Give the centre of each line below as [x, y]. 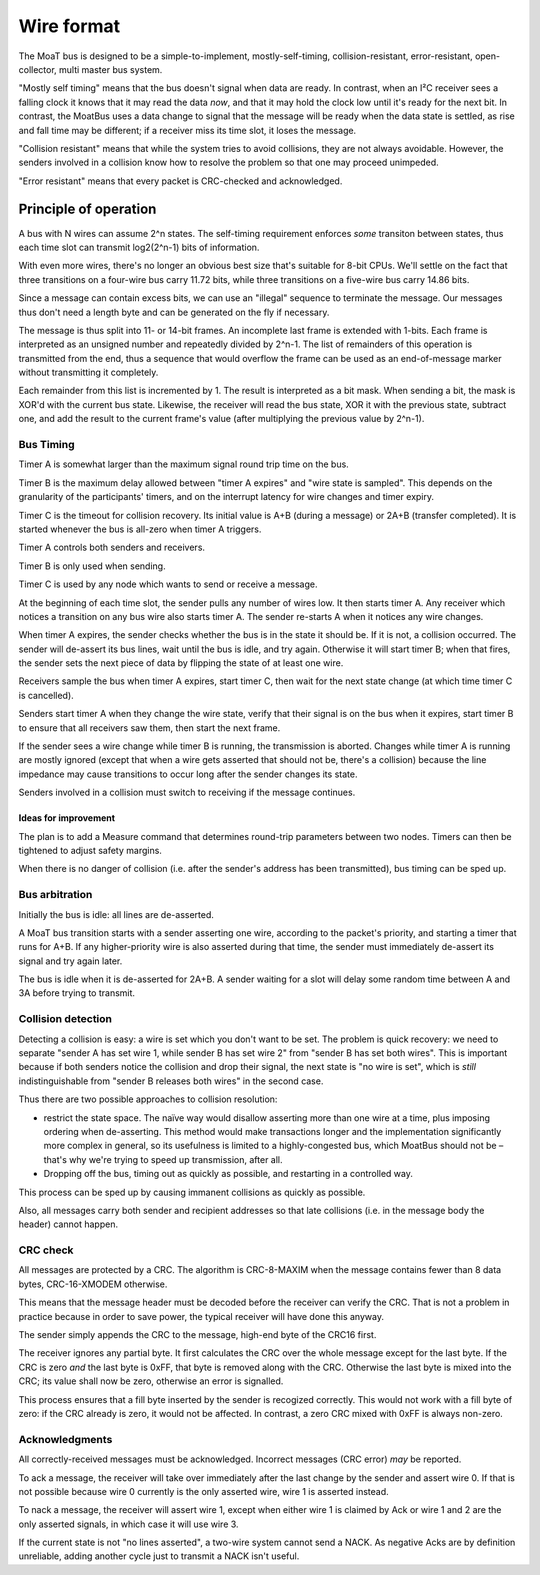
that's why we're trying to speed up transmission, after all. [163, 1159]
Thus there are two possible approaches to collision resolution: [148, 1099]
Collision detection [65, 1019]
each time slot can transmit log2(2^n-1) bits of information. [139, 247]
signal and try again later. [70, 961]
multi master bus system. [110, 69]
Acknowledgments [65, 1439]
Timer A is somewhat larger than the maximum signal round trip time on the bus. [183, 464]
